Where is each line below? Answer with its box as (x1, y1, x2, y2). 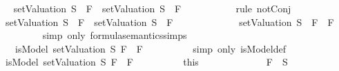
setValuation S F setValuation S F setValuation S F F (5, 14, 334, 29)
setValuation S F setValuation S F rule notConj (13, 1, 291, 15)
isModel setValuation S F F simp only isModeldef (14, 41, 286, 55)
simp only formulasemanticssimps (42, 28, 187, 42)
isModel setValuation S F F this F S (5, 55, 288, 69)
